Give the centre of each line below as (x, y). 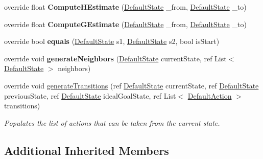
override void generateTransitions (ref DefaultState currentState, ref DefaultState (131, 85)
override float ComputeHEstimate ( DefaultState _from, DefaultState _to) (125, 7)
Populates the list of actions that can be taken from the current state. (112, 122)
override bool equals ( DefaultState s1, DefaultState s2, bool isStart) (112, 41)
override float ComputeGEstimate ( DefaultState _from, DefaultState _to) (125, 24)
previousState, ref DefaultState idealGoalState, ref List (90, 95)
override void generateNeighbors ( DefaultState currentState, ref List (115, 58)
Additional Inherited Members (87, 150)
